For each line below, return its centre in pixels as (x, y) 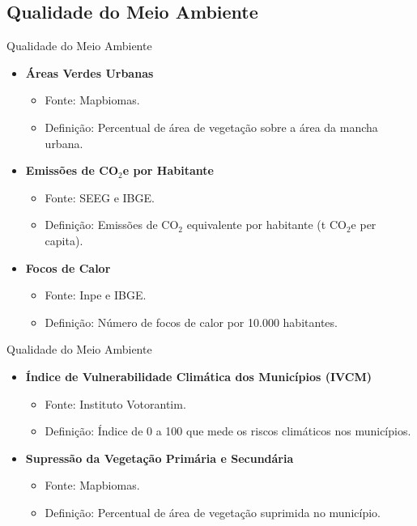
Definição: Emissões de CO (112, 225)
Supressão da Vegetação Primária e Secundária (160, 458)
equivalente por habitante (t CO (266, 225)
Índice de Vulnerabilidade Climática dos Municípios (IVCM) (198, 376)
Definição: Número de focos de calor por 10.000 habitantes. (191, 322)
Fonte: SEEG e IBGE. (100, 197)
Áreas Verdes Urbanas (89, 72)
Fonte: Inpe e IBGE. (96, 295)
